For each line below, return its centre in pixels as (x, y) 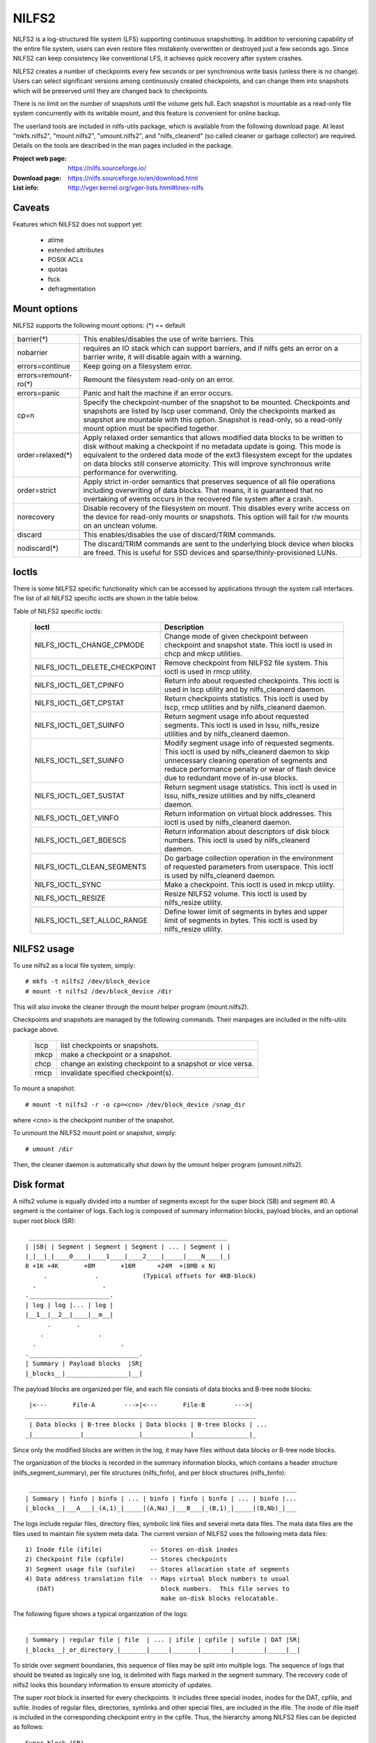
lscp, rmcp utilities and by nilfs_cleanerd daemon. (245, 708)
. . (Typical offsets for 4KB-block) (150, 1276)
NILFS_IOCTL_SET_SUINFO (79, 761)
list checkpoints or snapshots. (110, 1046)
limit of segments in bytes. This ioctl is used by (241, 920)
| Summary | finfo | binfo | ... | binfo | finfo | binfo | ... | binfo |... (161, 1498)
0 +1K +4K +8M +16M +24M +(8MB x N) (121, 1266)
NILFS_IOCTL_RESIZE (70, 898)
